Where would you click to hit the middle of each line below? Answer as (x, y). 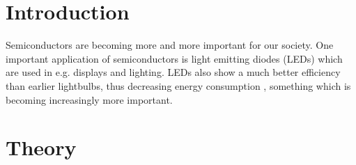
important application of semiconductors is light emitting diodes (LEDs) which (174, 58)
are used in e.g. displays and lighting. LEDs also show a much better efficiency (173, 72)
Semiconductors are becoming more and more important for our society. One (170, 45)
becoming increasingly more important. (89, 99)
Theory (41, 147)
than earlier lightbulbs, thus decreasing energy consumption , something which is (178, 85)
